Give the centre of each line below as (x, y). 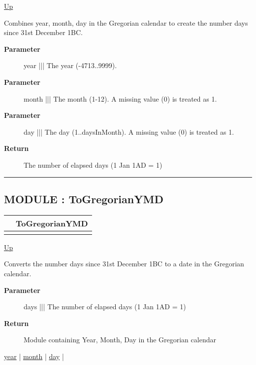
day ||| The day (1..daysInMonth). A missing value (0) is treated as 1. (129, 131)
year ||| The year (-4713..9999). (70, 65)
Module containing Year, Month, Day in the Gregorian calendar (120, 340)
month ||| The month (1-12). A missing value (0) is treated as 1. (120, 98)
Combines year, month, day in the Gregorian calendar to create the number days (126, 22)
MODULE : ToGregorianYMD (84, 199)
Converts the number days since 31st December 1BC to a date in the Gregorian (124, 264)
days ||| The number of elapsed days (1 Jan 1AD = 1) (105, 307)
